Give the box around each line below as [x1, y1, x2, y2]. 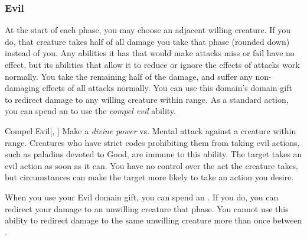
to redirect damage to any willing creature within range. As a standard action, [5, 93, 289, 105]
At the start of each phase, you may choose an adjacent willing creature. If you [5, 24, 291, 36]
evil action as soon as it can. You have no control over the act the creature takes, [5, 159, 299, 171]
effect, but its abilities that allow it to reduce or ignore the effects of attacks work [5, 59, 300, 70]
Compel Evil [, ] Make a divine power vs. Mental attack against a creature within [5, 124, 296, 137]
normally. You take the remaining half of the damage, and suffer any [5, 70, 253, 82]
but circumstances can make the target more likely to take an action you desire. [5, 171, 294, 183]
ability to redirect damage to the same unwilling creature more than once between [5, 214, 302, 226]
